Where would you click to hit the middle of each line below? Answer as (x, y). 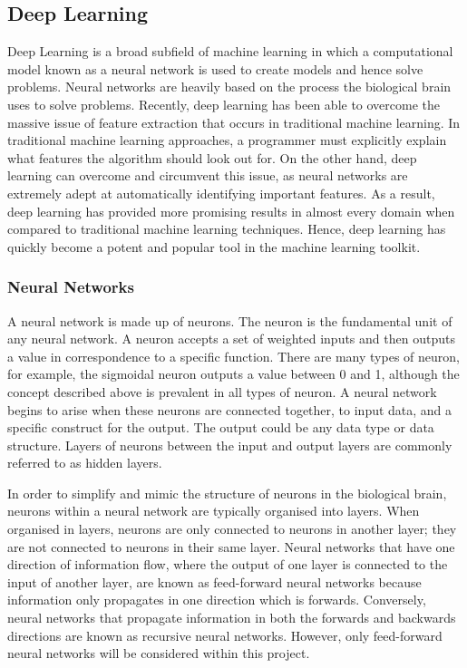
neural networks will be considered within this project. (159, 653)
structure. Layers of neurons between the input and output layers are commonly (230, 445)
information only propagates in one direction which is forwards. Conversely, (217, 600)
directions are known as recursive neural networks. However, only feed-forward (225, 635)
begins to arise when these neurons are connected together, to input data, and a (230, 409)
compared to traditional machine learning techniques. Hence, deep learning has (227, 229)
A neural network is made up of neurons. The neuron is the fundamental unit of (230, 320)
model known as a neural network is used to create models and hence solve (215, 68)
